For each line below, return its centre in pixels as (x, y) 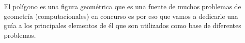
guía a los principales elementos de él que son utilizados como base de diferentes (122, 25)
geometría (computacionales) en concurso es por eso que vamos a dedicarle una (121, 16)
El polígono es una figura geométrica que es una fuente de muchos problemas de (122, 6)
